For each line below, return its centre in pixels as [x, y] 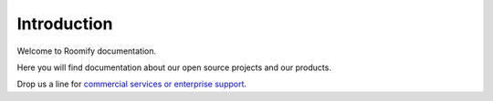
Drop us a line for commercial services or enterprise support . [131, 84]
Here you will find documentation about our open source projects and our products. [174, 67]
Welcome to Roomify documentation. [87, 51]
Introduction [65, 24]
